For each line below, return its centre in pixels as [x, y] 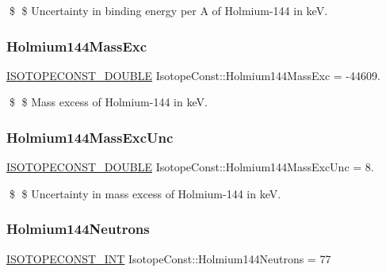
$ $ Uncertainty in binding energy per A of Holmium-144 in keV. [168, 10]
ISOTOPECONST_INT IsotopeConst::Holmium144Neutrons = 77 [169, 258]
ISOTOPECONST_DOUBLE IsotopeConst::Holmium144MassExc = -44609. [193, 75]
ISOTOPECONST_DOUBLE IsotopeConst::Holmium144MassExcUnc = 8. [190, 167]
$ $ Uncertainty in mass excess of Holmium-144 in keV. [145, 193]
